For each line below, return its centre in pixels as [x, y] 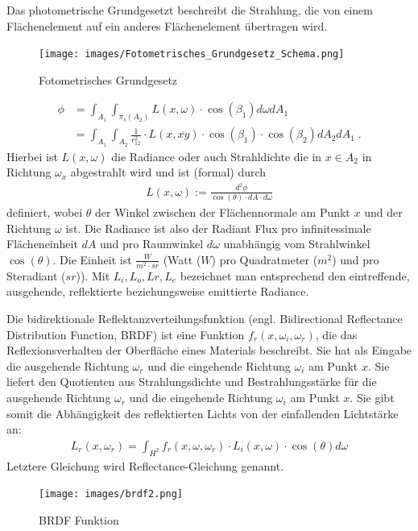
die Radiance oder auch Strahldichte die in [217, 156]
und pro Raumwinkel [151, 244]
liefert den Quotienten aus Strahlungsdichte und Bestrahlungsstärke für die [192, 382]
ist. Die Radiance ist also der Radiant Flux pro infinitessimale [218, 228]
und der [383, 212]
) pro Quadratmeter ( [265, 259]
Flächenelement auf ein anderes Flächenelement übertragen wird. [167, 25]
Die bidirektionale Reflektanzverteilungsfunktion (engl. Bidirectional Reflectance [205, 319]
